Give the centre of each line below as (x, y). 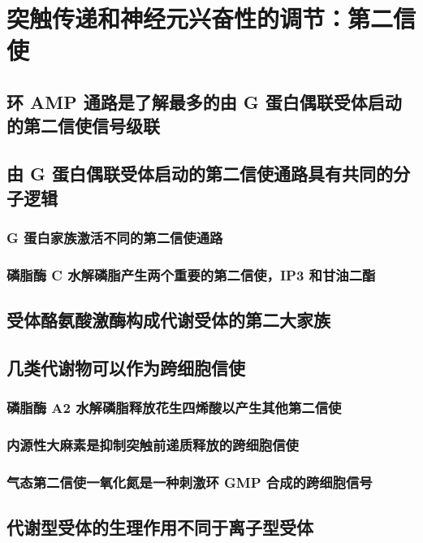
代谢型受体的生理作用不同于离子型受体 (160, 527)
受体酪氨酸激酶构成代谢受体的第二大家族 (168, 319)
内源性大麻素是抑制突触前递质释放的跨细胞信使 (153, 444)
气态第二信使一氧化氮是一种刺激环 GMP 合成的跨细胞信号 (190, 482)
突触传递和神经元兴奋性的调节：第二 (200, 18)
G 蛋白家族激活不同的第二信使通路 (115, 237)
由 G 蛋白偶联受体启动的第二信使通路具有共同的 (200, 174)
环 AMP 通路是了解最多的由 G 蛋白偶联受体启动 (204, 101)
